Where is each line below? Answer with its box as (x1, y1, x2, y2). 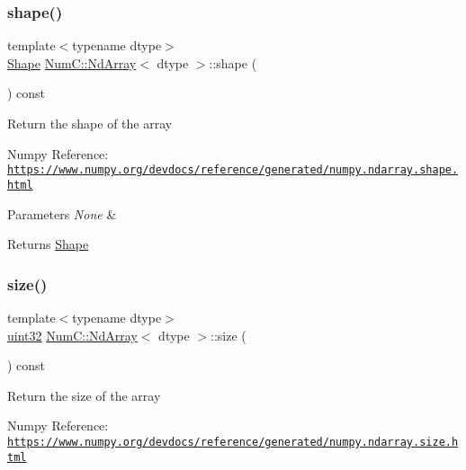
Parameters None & (7, 204, 117, 223)
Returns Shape (7, 235, 89, 253)
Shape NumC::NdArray (7, 53, 137, 72)
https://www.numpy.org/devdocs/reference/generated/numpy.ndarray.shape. (7, 164, 459, 177)
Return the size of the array (7, 386, 161, 404)
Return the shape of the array (7, 114, 173, 132)
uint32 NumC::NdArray (7, 325, 138, 344)
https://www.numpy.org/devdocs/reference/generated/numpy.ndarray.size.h (7, 435, 459, 448)
